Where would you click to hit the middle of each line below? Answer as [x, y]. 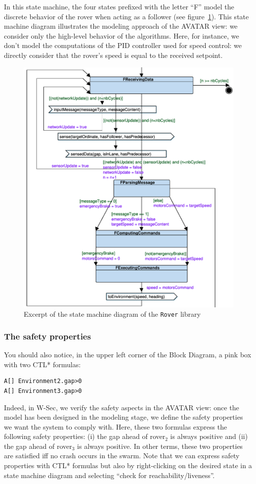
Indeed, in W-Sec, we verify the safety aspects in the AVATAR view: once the [122, 407]
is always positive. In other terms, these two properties [160, 446]
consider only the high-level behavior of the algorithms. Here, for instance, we [122, 35]
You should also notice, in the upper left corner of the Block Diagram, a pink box [128, 355]
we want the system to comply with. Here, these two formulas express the [116, 426]
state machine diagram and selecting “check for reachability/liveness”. [109, 475]
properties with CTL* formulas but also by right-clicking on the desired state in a [128, 465]
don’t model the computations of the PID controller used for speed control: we [123, 45]
